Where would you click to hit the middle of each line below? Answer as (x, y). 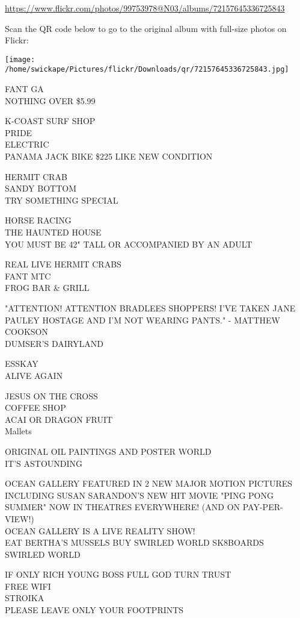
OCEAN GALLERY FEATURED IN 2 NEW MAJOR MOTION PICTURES (149, 483)
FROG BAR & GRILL (47, 288)
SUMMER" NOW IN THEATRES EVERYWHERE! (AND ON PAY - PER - (144, 507)
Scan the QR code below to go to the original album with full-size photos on (146, 28)
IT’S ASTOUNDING (44, 463)
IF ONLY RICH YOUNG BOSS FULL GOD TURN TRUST (118, 574)
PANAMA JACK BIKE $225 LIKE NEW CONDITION (109, 156)
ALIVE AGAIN (34, 375)
